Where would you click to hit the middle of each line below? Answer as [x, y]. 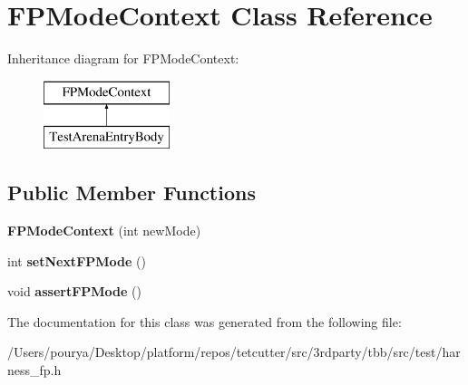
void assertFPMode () [74, 291]
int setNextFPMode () [77, 260]
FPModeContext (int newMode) [104, 231]
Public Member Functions [132, 192]
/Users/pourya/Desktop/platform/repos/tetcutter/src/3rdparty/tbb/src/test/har [234, 352]
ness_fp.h [34, 370]
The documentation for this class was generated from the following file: [205, 321]
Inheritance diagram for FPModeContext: [123, 58]
